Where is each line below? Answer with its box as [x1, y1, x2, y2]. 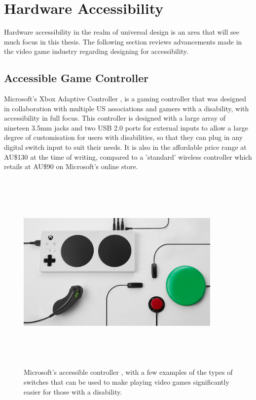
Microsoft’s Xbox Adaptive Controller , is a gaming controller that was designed [4, 93, 246, 104]
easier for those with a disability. [24, 386, 122, 397]
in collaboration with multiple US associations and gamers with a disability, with [4, 103, 249, 113]
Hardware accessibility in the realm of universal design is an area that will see [4, 27, 240, 37]
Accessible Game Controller [4, 70, 149, 86]
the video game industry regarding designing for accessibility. [4, 46, 188, 56]
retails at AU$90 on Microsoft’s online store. [4, 161, 138, 172]
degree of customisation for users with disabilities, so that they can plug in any [4, 132, 243, 142]
